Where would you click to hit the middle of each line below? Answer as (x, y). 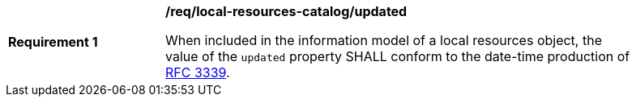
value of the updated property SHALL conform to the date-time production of (398, 56)
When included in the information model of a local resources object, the (384, 40)
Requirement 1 (53, 42)
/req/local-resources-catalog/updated (286, 11)
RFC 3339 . (198, 72)
